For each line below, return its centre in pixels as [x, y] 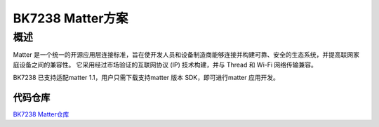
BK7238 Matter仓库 [41, 114]
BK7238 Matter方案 [71, 18]
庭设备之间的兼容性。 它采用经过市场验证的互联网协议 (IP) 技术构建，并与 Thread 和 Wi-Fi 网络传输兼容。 [165, 65]
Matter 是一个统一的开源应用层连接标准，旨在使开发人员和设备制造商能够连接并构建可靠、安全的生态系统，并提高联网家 [186, 55]
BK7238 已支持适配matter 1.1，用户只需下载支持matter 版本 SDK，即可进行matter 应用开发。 [146, 78]
